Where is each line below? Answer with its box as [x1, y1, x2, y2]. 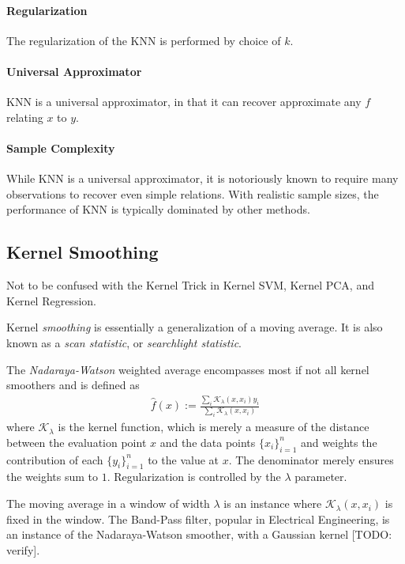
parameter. [294, 468, 347, 485]
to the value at [148, 451, 219, 467]
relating [6, 108, 43, 125]
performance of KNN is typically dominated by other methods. [6, 201, 310, 218]
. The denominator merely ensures [228, 451, 394, 467]
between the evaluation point [6, 433, 147, 450]
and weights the [301, 433, 377, 450]
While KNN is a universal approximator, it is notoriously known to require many [6, 170, 399, 187]
